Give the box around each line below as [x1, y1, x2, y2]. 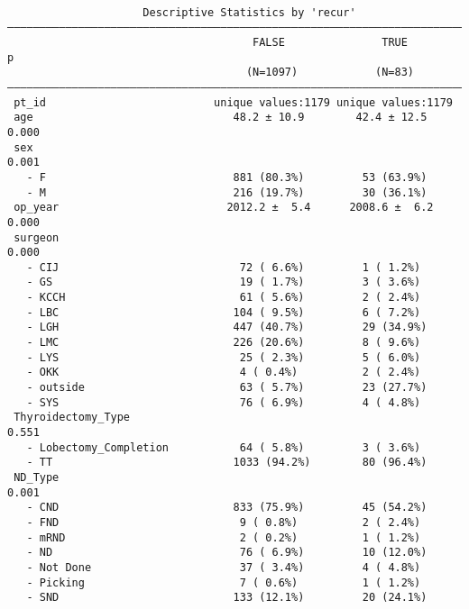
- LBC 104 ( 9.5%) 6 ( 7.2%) [26, 305, 421, 319]
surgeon [14, 231, 60, 244]
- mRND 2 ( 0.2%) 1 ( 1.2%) [26, 531, 421, 544]
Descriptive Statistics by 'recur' [143, 5, 356, 19]
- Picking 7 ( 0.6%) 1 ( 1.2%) [26, 576, 421, 589]
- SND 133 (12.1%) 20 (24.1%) [26, 591, 428, 604]
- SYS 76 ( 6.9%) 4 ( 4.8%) [26, 395, 421, 409]
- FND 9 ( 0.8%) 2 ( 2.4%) [26, 515, 421, 529]
